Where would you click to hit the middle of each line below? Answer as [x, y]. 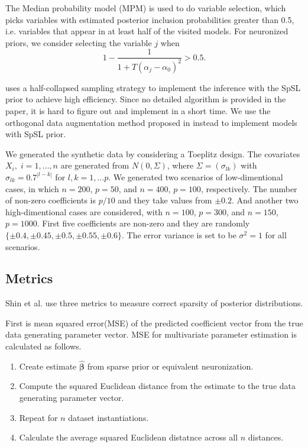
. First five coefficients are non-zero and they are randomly [143, 223]
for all [276, 234]
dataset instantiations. [108, 417]
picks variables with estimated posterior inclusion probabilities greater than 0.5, [150, 19]
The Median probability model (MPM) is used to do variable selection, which [146, 8]
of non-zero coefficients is [51, 200]
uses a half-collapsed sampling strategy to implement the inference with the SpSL [153, 87]
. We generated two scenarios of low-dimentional [196, 176]
